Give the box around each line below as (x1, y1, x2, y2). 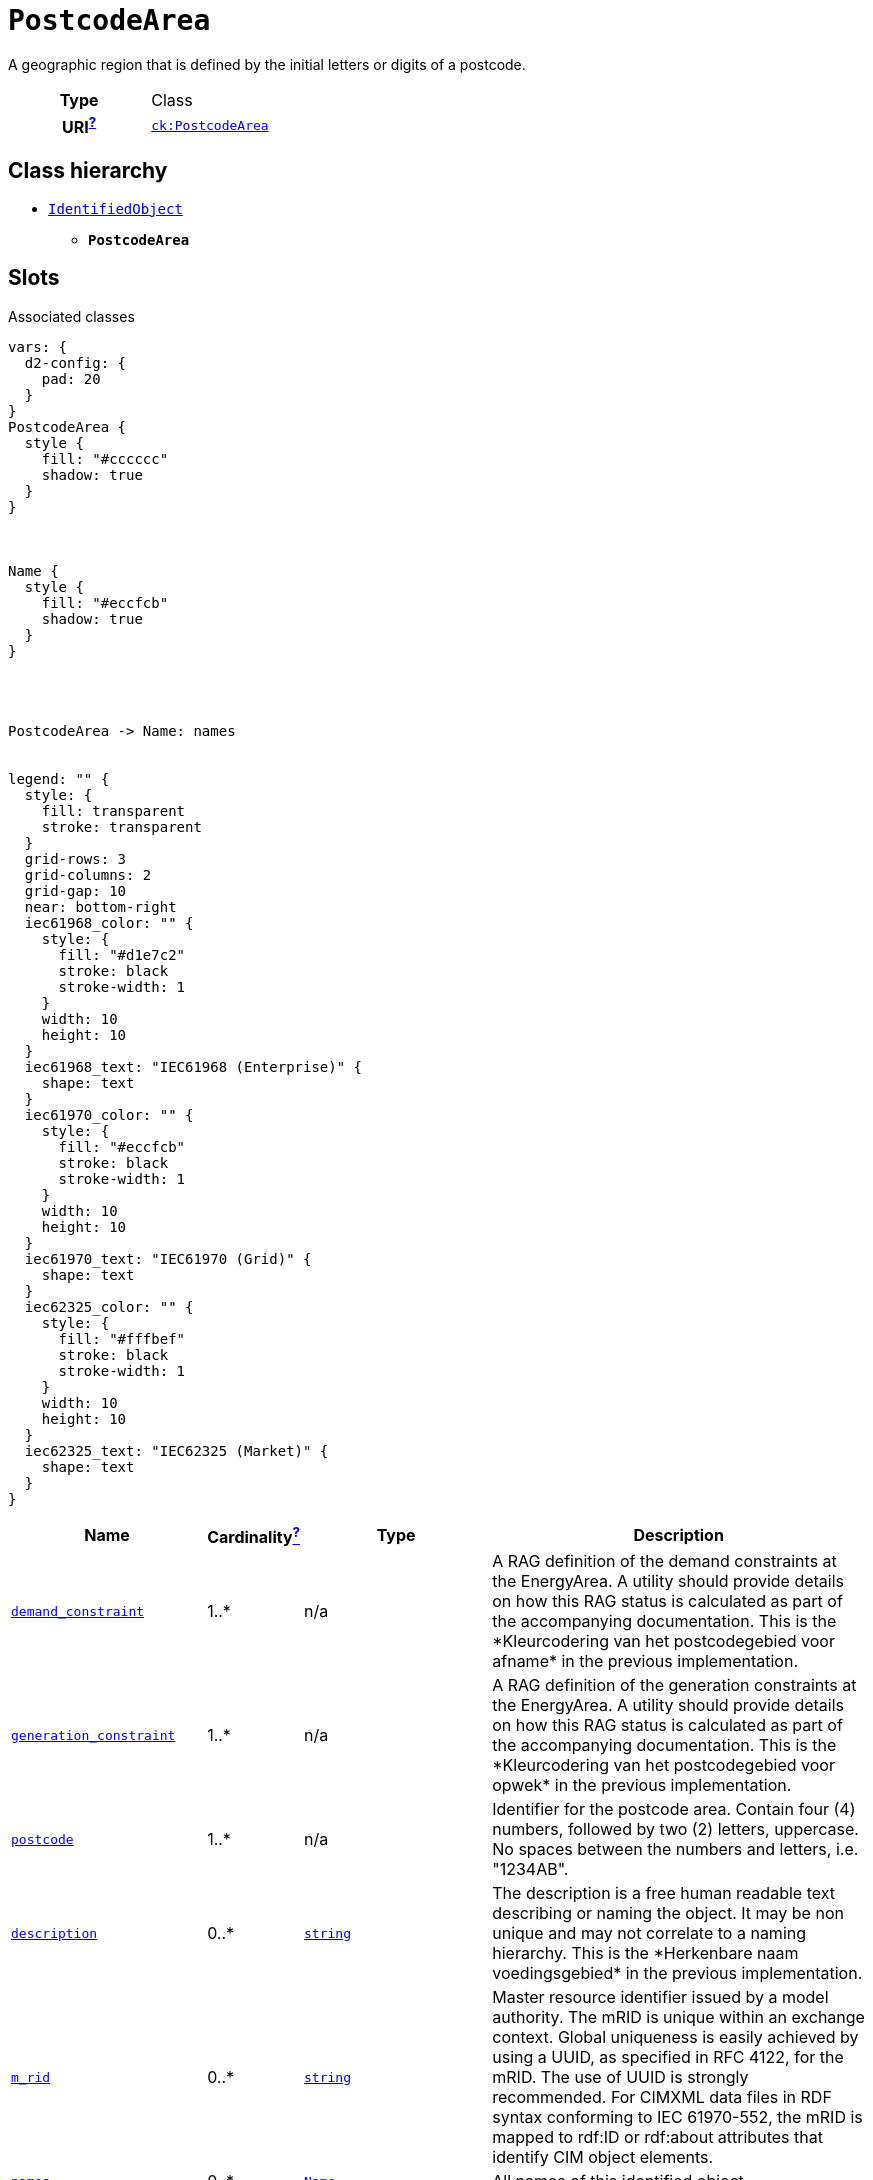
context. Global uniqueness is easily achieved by (492, 2027, 859, 2048)
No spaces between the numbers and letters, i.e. (492, 1839, 859, 1860)
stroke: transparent (41, 818, 202, 835)
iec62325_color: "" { (24, 1298, 194, 1315)
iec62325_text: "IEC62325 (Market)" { (24, 1442, 329, 1459)
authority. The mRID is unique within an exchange (492, 2007, 865, 2028)
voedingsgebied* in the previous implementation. (492, 1963, 863, 1984)
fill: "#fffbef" (58, 1330, 186, 1347)
